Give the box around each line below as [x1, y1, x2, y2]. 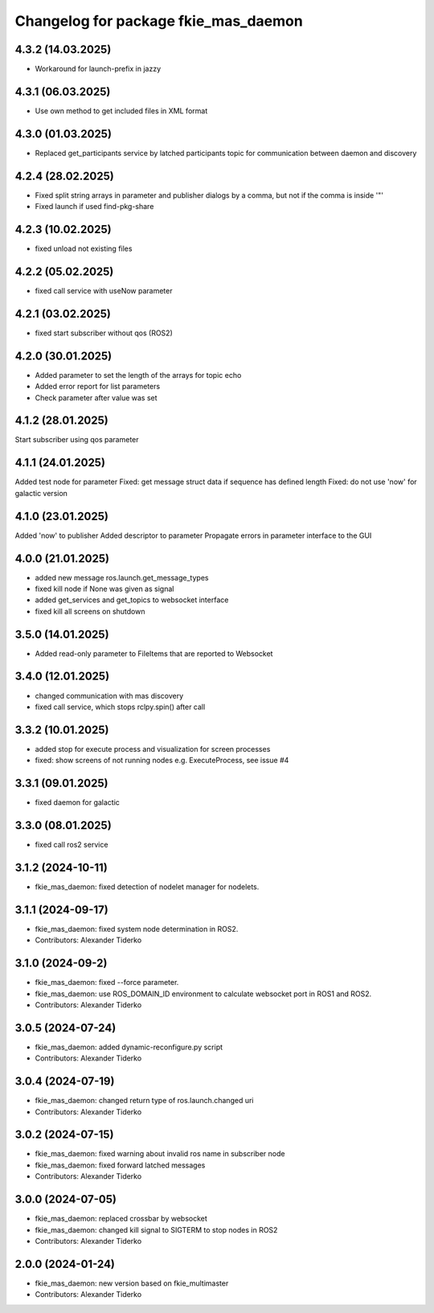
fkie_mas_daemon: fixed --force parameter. [35, 978, 179, 987]
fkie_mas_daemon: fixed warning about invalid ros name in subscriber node [35, 1149, 285, 1159]
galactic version [14, 488, 68, 498]
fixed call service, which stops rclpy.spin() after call [35, 702, 206, 712]
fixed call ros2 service [35, 840, 108, 850]
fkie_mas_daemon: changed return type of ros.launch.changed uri [35, 1096, 254, 1106]
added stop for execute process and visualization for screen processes [35, 744, 271, 753]
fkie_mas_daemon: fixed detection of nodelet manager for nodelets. [35, 881, 260, 892]
